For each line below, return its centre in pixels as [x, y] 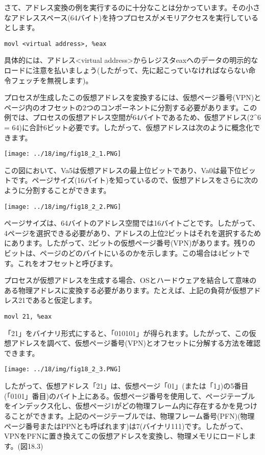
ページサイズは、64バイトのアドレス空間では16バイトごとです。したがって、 [132, 223]
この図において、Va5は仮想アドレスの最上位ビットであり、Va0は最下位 [123, 170]
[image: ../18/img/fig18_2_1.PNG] [63, 154]
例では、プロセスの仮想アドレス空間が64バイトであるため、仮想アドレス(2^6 [133, 117]
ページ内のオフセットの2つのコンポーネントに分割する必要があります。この [131, 107]
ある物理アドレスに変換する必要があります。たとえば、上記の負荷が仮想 [125, 290]
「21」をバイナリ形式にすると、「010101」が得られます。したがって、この [127, 333]
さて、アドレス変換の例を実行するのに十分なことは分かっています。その [125, 7]
